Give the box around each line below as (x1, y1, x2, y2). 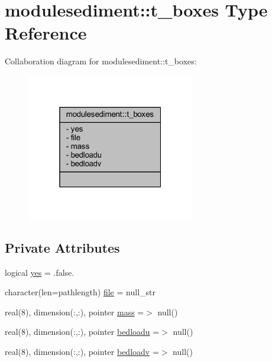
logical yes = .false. (5, 266, 75, 278)
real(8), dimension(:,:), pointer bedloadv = (5, 345, 159, 357)
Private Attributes (5, 238, 120, 256)
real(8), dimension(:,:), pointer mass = (5, 305, 144, 318)
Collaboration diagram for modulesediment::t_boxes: (5, 55, 197, 67)
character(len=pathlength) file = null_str (5, 286, 156, 298)
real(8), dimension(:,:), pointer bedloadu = (5, 325, 160, 338)
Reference (5, 21, 87, 45)
